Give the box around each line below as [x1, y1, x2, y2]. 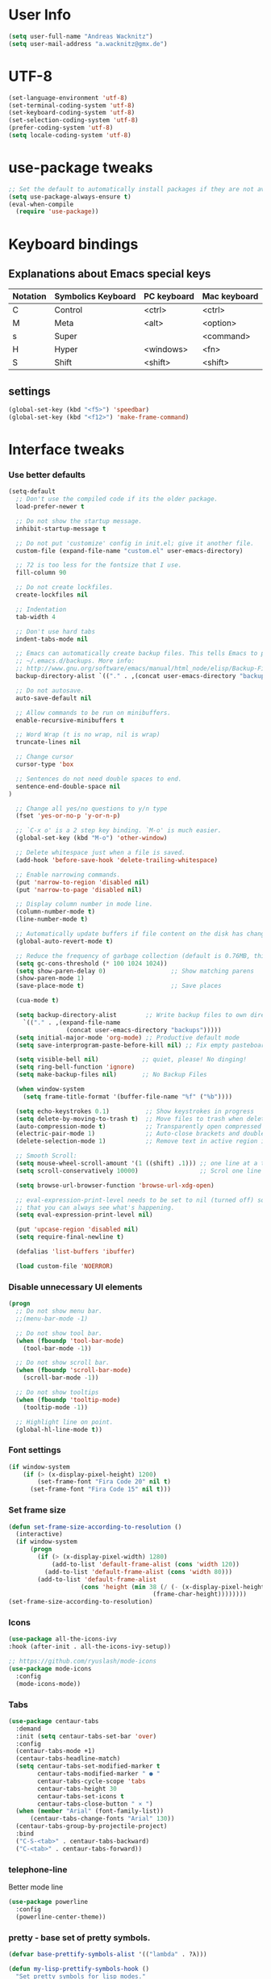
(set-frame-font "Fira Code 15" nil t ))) [29, 1485, 172, 1494]
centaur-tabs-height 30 [37, 1784, 117, 1793]
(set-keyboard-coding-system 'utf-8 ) [8, 109, 135, 117]
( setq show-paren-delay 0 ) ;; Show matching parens [15, 967, 254, 975]
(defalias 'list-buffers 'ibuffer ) [15, 1248, 135, 1256]
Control [54, 304, 83, 316]
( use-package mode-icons [8, 1665, 92, 1673]
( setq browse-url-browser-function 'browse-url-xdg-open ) [15, 1181, 215, 1190]
